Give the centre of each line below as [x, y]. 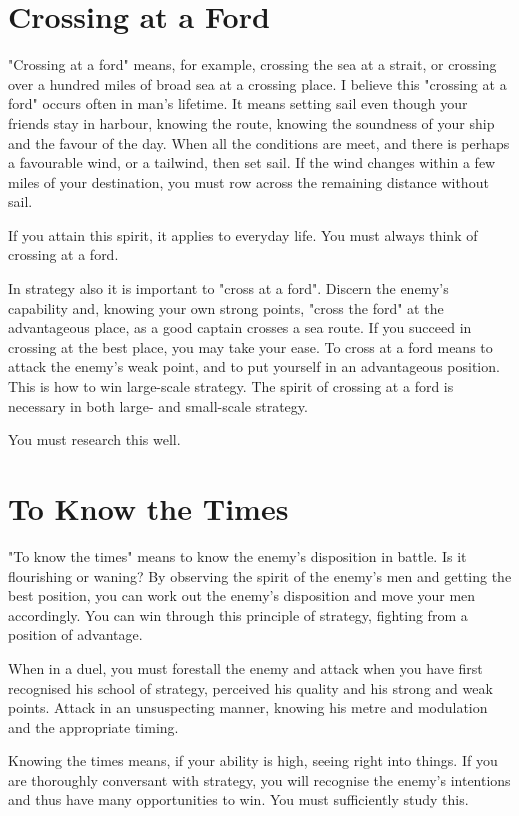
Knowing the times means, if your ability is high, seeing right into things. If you [253, 760]
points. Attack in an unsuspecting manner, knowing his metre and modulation [248, 707]
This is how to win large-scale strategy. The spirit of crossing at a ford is [231, 386]
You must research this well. [94, 439]
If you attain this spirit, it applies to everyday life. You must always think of [243, 234]
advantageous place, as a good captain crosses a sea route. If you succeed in [240, 327]
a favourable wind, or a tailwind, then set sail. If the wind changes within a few [252, 162]
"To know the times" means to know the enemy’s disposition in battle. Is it [237, 555]
